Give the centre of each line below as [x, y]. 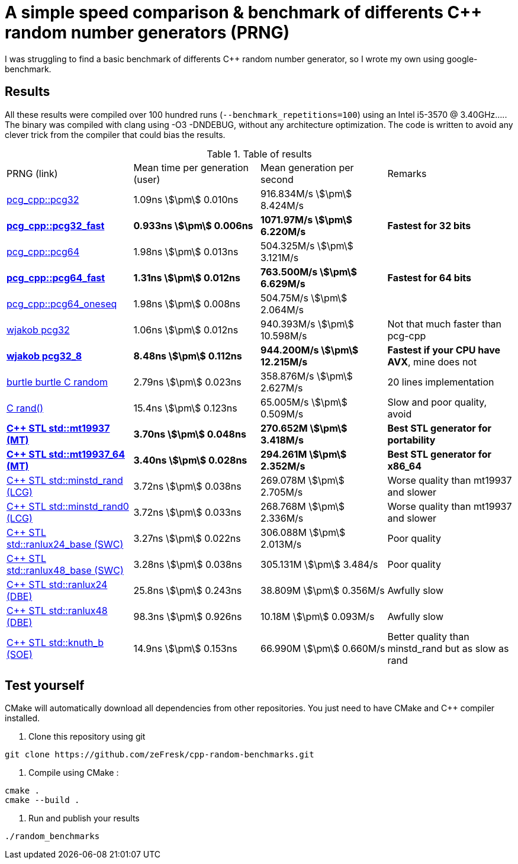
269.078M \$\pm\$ [303, 480]
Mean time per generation [191, 167]
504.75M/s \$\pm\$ [304, 298]
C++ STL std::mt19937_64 [66, 454]
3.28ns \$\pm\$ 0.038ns [188, 564]
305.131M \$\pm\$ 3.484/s [319, 564]
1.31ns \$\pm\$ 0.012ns [187, 277]
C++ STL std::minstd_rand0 [68, 506]
